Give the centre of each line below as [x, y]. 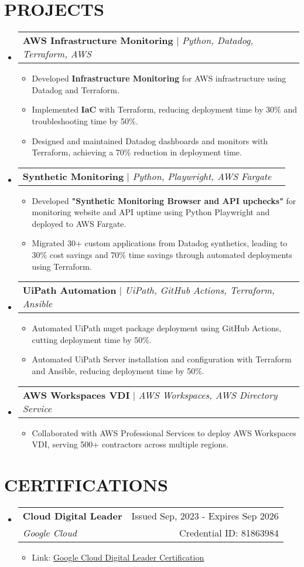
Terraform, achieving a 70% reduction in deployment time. [137, 152]
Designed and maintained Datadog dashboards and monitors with [150, 140]
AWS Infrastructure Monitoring [98, 40]
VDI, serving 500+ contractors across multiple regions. [130, 444]
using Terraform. [62, 266]
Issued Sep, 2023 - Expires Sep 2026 [205, 515]
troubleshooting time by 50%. [85, 120]
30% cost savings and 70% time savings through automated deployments [162, 255]
